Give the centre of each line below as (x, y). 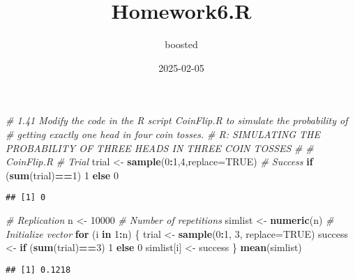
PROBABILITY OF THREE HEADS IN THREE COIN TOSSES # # (160, 148)
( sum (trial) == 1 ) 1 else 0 (62, 175)
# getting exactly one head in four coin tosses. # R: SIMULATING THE (163, 134)
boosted (181, 44)
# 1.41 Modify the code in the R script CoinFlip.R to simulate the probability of (177, 120)
